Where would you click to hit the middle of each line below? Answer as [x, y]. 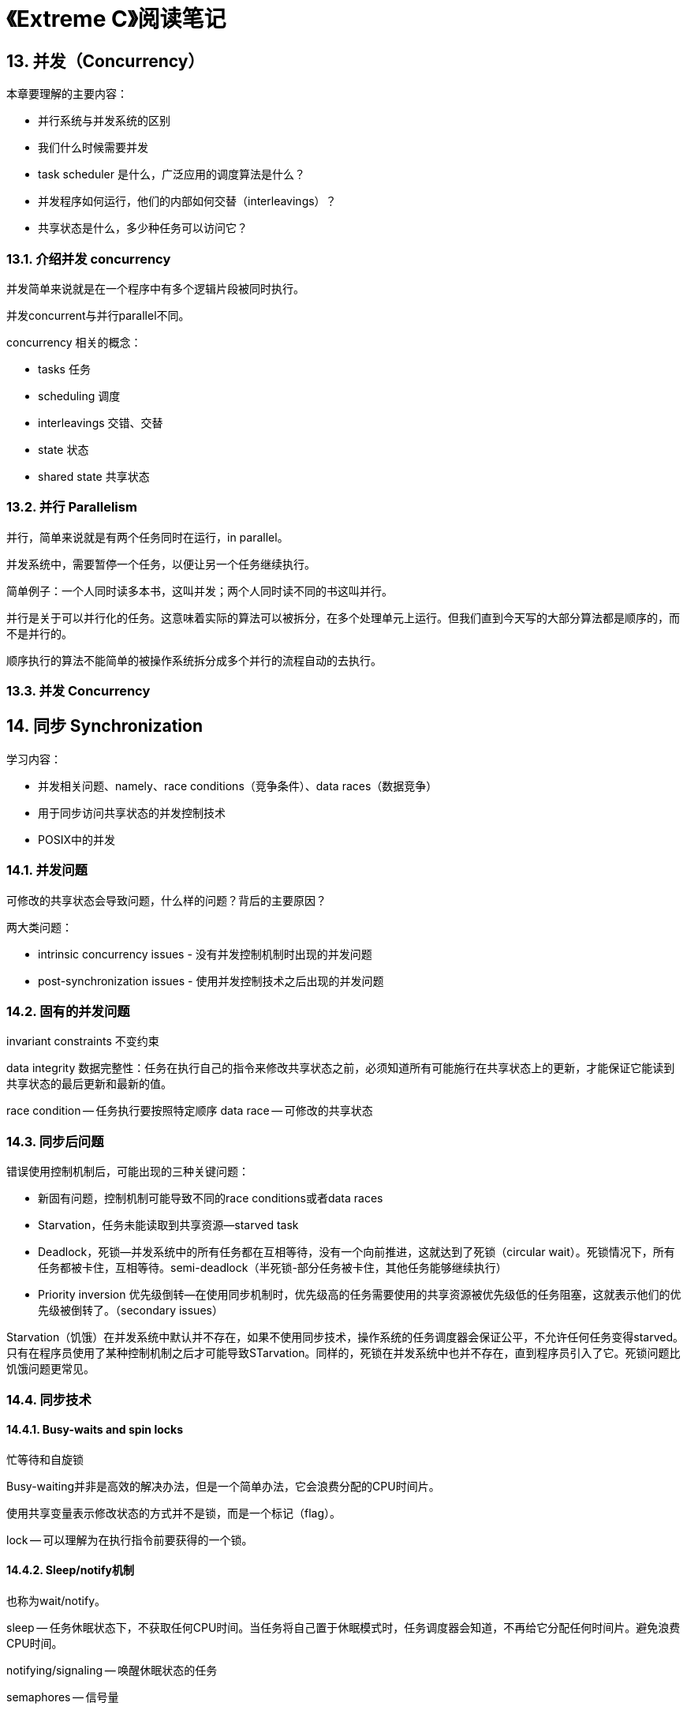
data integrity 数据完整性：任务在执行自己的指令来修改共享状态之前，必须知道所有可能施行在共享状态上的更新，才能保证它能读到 [341, 1068]
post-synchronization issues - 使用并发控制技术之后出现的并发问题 [211, 981]
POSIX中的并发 [77, 839]
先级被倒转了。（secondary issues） [131, 1311]
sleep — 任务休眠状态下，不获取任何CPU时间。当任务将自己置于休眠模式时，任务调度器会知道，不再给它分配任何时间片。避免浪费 [343, 1627]
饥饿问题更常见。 [50, 1369]
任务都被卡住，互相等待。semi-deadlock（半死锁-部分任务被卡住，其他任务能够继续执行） [273, 1268]
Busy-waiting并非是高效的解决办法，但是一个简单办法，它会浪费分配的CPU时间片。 [223, 1486]
